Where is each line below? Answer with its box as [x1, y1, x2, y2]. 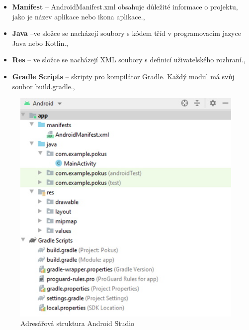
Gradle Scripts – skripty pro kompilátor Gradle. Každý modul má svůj [12, 71, 235, 81]
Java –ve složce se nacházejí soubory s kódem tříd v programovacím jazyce [12, 28, 241, 38]
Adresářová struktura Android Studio [20, 318, 135, 329]
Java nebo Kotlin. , [12, 37, 69, 48]
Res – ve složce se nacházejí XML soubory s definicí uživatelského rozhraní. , [12, 54, 246, 65]
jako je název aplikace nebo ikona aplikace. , [12, 11, 145, 21]
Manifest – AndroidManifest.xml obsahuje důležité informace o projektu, [12, 1, 238, 11]
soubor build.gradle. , [12, 81, 75, 91]
